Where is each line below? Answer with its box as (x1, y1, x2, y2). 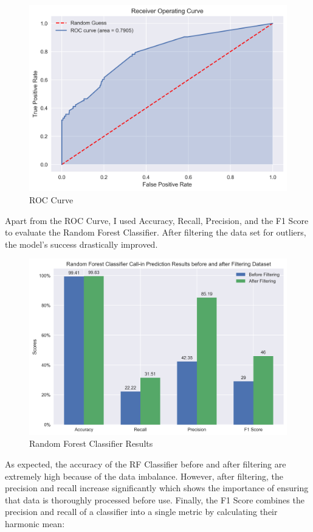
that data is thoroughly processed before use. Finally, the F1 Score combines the (5, 493, 304, 506)
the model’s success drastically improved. (5, 237, 158, 250)
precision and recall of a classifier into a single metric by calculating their (5, 505, 278, 518)
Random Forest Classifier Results (29, 437, 153, 450)
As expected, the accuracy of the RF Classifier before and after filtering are (5, 457, 286, 470)
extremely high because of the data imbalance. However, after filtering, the (5, 469, 283, 482)
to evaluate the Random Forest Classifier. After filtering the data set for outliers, (5, 226, 306, 239)
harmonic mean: (5, 517, 65, 530)
